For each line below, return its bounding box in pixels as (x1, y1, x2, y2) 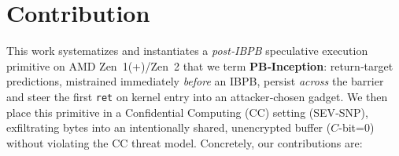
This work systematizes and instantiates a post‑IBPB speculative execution (6, 42, 368, 59)
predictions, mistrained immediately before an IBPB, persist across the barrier (6, 73, 384, 89)
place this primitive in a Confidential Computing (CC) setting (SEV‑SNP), (6, 103, 368, 120)
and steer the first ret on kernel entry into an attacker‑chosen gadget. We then (6, 88, 388, 104)
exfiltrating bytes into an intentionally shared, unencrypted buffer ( (6, 119, 331, 136)
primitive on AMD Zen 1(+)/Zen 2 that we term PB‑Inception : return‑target (6, 57, 393, 74)
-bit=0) (338, 119, 375, 136)
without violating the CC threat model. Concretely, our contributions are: (6, 134, 363, 151)
